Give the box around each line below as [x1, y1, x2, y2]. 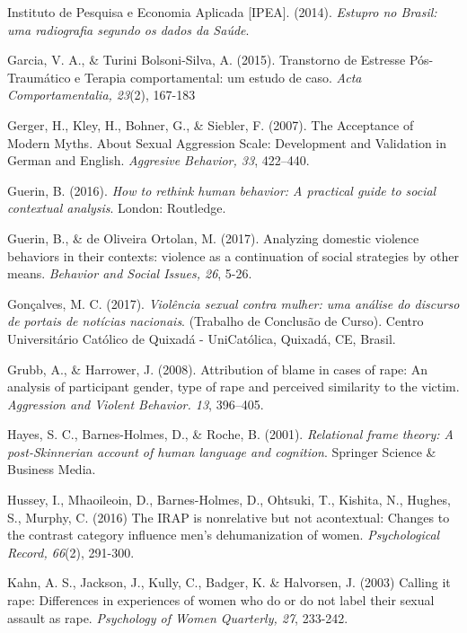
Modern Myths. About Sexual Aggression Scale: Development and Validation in [7, 133, 447, 152]
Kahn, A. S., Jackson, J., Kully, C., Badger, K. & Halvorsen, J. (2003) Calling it [7, 573, 451, 592]
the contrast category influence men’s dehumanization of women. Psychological [7, 525, 440, 544]
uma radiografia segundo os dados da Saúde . [7, 20, 250, 39]
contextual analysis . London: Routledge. [7, 198, 226, 217]
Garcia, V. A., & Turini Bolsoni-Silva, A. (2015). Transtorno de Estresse [7, 50, 406, 69]
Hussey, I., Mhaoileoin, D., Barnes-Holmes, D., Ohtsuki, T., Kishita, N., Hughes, [7, 490, 451, 509]
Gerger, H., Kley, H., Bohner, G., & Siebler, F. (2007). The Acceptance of [7, 115, 414, 134]
